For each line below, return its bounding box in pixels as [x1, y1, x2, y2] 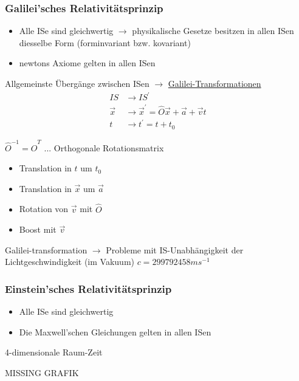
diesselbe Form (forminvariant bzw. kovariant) [19, 36, 191, 49]
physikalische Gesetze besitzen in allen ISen [132, 24, 294, 37]
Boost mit [19, 223, 57, 236]
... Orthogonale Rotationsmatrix [44, 141, 164, 154]
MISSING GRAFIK [5, 366, 79, 379]
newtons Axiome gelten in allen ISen [19, 57, 156, 69]
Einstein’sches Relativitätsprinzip [5, 281, 172, 296]
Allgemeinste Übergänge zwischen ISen [5, 77, 149, 89]
